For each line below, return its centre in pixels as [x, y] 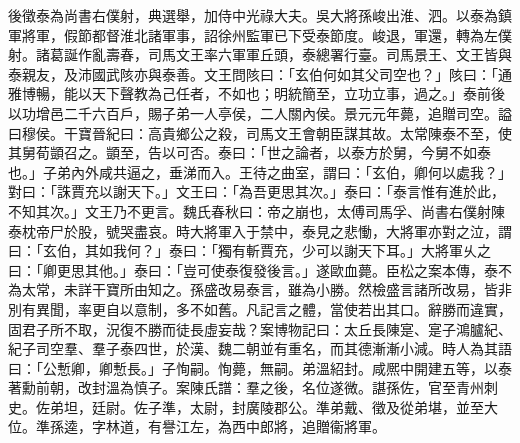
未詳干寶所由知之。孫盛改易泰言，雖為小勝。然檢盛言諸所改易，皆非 [287, 289]
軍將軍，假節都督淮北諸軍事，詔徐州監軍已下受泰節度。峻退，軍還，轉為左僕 [260, 34]
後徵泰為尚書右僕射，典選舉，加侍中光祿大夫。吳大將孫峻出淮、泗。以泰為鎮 [260, 15]
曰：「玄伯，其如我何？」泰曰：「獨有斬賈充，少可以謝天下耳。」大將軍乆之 [249, 250]
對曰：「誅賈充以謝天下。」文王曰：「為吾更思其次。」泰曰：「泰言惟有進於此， [256, 191]
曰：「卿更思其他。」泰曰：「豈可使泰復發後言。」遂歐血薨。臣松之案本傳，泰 [253, 269]
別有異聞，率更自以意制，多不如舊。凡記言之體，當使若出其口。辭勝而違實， [260, 308]
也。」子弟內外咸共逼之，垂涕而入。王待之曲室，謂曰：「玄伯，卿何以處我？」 [260, 171]
